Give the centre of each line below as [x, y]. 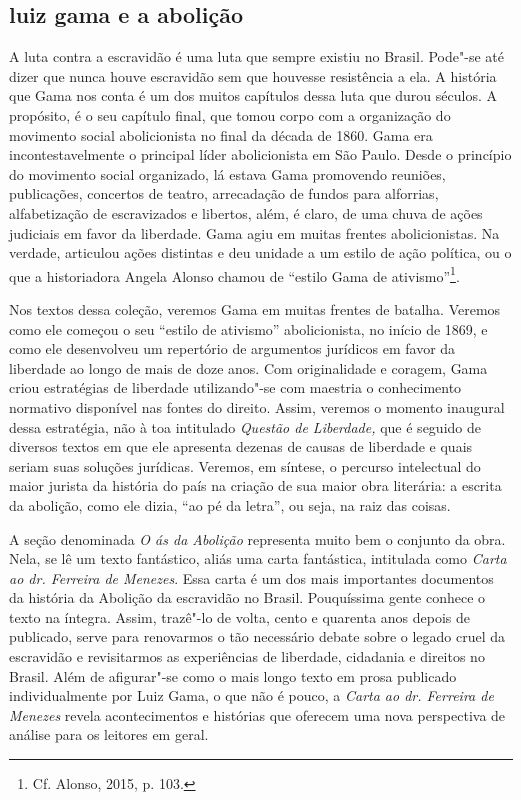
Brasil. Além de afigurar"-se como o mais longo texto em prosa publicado [233, 675]
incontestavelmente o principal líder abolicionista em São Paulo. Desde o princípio [260, 154]
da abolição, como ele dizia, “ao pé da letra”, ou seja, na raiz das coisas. [230, 504]
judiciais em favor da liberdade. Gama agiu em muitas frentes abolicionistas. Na [254, 232]
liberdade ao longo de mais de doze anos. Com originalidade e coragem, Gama [248, 367]
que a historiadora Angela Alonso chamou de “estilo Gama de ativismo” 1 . [234, 274]
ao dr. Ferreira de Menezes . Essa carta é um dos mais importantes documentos [251, 577]
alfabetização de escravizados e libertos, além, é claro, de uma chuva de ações [246, 212]
